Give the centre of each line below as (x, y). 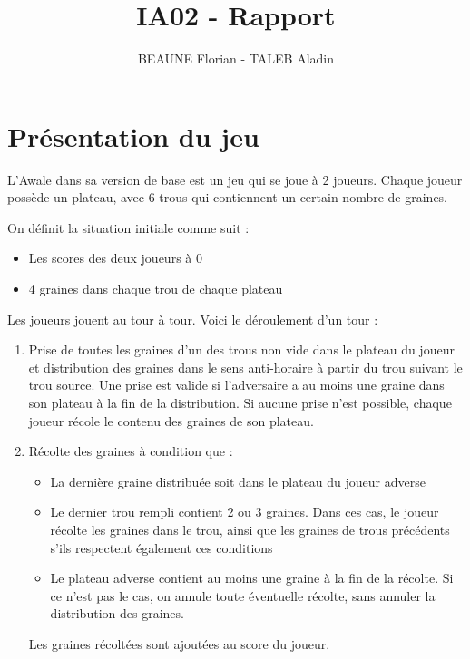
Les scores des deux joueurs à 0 (115, 258)
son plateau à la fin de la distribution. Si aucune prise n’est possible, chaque (240, 402)
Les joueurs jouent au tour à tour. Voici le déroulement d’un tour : (193, 319)
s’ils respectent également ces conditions (162, 547)
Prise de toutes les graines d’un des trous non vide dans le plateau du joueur (241, 349)
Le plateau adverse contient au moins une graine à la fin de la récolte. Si (252, 578)
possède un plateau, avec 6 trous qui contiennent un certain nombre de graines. (228, 197)
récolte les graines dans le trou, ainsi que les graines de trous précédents (250, 529)
